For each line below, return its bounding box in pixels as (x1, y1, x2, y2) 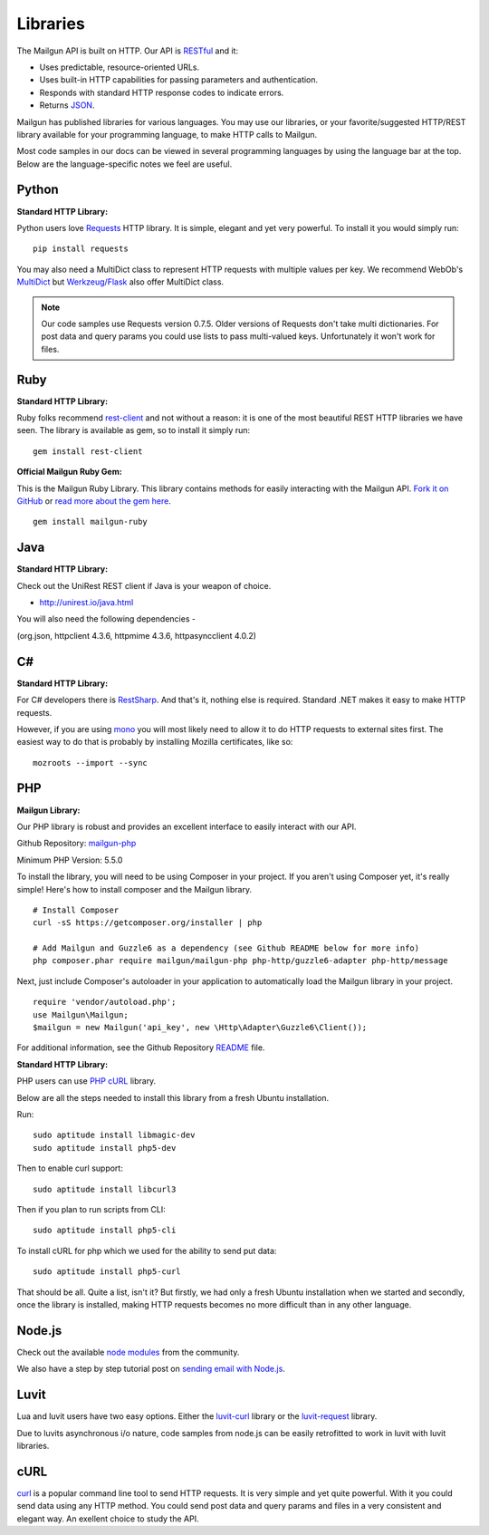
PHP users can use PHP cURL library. (16, 1076, 157, 1086)
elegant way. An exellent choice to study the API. (16, 1513, 199, 1524)
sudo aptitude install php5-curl (33, 1267, 181, 1277)
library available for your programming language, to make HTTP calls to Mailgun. (16, 129, 318, 140)
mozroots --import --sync (33, 758, 149, 767)
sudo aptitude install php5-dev (33, 1143, 177, 1153)
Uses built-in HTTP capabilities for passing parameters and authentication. (39, 74, 319, 85)
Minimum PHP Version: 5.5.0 (16, 854, 123, 865)
